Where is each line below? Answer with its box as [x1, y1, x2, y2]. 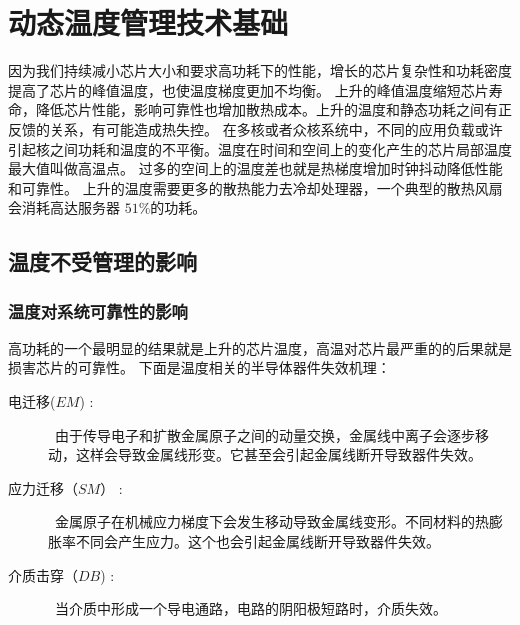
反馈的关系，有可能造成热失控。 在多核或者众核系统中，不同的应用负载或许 [8, 118, 503, 139]
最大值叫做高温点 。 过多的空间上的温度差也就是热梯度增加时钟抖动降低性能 [8, 158, 503, 179]
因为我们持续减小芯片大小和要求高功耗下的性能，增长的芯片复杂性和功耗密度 [8, 60, 512, 81]
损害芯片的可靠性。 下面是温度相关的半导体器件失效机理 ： [8, 357, 391, 378]
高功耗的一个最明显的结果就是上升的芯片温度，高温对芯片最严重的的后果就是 [8, 337, 512, 358]
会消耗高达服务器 [8, 197, 120, 218]
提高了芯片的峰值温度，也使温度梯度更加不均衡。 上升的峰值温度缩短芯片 [8, 79, 489, 100]
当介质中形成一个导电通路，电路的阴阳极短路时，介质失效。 [54, 598, 447, 619]
